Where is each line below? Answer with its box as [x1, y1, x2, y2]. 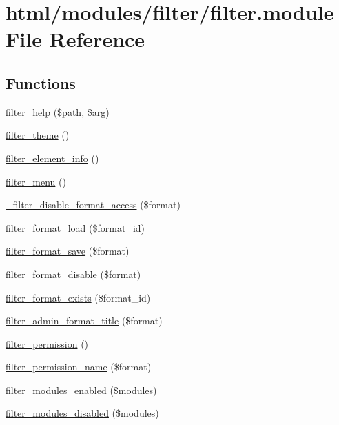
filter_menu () [6, 174, 66, 188]
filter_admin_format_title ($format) [6, 313, 163, 328]
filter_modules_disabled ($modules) [6, 406, 159, 420]
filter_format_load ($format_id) [6, 220, 145, 235]
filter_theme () [6, 128, 70, 142]
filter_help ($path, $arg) [6, 104, 110, 119]
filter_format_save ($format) [6, 244, 130, 258]
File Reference [6, 25, 145, 53]
